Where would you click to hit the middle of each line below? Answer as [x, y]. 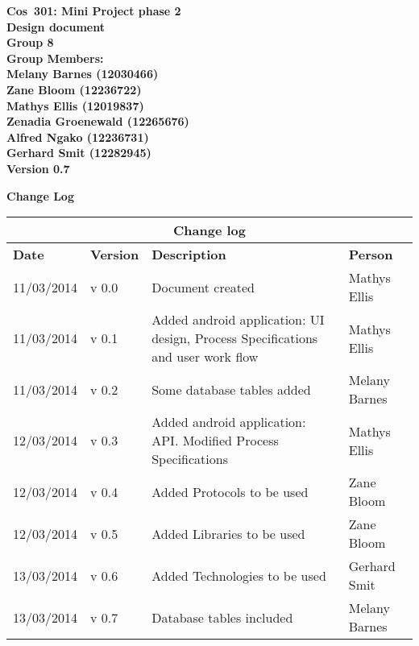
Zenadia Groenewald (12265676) [98, 121]
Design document [56, 26]
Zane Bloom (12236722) [74, 89]
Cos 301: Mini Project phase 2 [94, 10]
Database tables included [222, 617]
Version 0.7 [38, 168]
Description [189, 255]
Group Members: [55, 58]
